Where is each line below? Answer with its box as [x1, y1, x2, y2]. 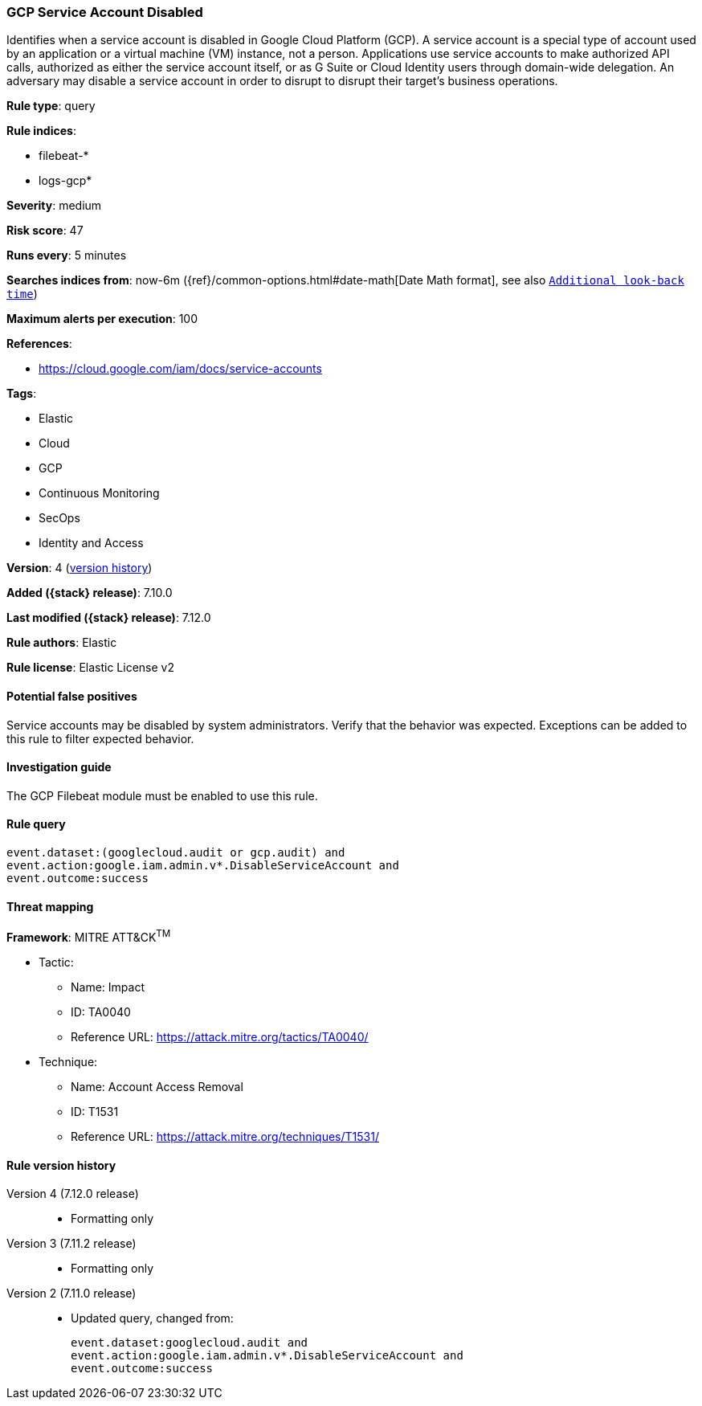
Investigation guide [6, 760, 112, 775]
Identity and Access [39, 536, 144, 550]
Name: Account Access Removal [71, 1079, 243, 1093]
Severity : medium [6, 198, 102, 213]
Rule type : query [6, 99, 96, 113]
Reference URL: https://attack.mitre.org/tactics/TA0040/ [71, 1029, 369, 1044]
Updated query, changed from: [71, 1311, 234, 1326]
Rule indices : [6, 124, 76, 138]
